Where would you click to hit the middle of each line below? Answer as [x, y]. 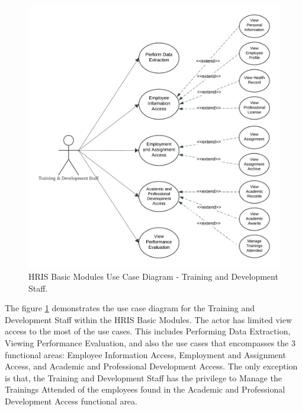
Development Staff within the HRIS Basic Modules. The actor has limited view [148, 319]
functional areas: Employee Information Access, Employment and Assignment [145, 354]
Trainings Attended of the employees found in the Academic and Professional [145, 389]
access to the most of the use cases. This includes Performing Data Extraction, [148, 331]
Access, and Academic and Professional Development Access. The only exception [151, 366]
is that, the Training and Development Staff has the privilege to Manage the [143, 377]
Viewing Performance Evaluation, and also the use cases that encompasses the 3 [150, 343]
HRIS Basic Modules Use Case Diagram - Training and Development [153, 276]
